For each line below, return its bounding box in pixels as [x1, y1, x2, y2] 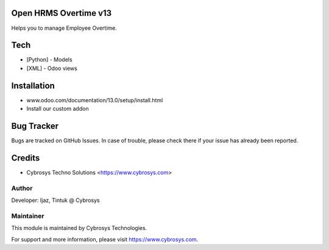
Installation [11, 80, 55, 91]
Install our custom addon [26, 105, 89, 113]
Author [11, 184, 33, 192]
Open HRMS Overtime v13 [11, 8, 112, 18]
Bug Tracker [11, 120, 59, 131]
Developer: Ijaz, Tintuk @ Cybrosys [11, 196, 100, 204]
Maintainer [11, 212, 44, 220]
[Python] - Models [26, 56, 73, 63]
